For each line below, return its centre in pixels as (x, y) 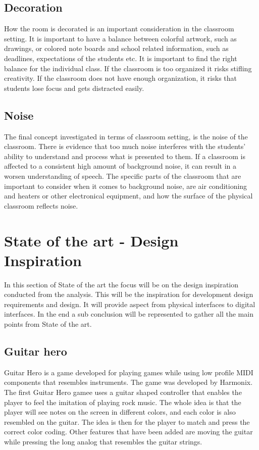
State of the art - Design (91, 240)
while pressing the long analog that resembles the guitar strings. (103, 441)
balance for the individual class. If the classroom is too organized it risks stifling (128, 68)
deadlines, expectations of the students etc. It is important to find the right (121, 58)
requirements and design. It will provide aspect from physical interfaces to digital (130, 304)
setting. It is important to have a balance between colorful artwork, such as (120, 38)
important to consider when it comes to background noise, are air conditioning (126, 186)
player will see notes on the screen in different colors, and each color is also (120, 412)
